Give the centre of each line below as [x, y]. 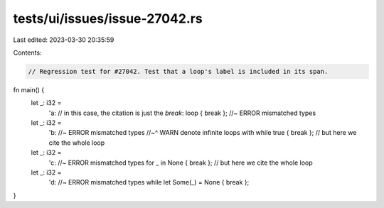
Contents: [27, 53]
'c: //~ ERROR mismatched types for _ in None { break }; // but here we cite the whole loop [181, 163]
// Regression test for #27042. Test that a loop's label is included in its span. [178, 71]
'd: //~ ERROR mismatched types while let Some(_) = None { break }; [149, 182]
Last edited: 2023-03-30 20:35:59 [64, 40]
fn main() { [29, 89]
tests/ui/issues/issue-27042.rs [108, 18]
